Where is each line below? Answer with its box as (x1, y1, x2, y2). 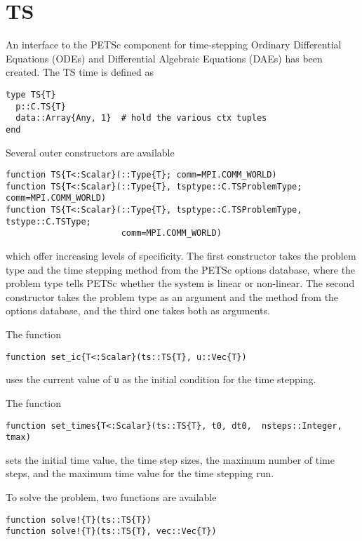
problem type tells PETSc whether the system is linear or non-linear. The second (6, 276, 355, 290)
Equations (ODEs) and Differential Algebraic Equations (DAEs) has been (6, 51, 323, 65)
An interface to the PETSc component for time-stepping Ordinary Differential (6, 37, 342, 52)
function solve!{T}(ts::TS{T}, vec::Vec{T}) (6, 526, 217, 537)
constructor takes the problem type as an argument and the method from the (6, 289, 339, 304)
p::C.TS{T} (15, 101, 66, 112)
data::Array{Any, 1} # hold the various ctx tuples (15, 113, 267, 123)
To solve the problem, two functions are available (6, 490, 217, 505)
